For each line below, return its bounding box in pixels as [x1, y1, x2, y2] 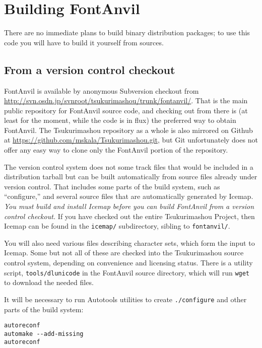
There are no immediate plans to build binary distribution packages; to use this [4, 27, 250, 38]
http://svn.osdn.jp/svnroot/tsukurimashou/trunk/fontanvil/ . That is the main [4, 95, 248, 106]
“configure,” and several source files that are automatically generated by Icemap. [4, 191, 253, 201]
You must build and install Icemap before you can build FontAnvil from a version [4, 201, 254, 212]
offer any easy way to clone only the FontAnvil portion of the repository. [4, 145, 228, 155]
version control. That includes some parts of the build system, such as [4, 181, 220, 191]
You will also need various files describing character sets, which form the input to [4, 237, 255, 248]
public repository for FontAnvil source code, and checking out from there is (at [4, 105, 248, 115]
